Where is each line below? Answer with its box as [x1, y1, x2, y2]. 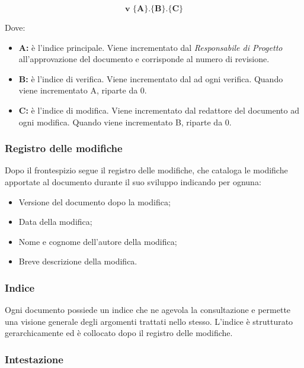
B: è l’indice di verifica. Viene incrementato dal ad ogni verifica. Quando [18, 72, 283, 85]
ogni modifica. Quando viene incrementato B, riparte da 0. [18, 115, 232, 128]
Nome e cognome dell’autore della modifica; [18, 235, 177, 247]
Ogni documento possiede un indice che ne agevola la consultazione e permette [5, 304, 291, 316]
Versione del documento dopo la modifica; [18, 195, 171, 208]
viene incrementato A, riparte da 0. [18, 84, 147, 96]
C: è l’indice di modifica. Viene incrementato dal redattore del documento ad [18, 104, 299, 116]
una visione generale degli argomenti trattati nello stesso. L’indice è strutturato [5, 315, 293, 327]
